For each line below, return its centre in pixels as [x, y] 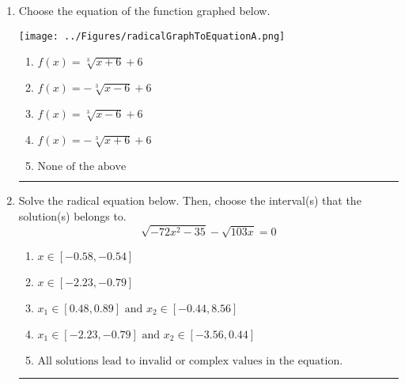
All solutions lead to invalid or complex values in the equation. [190, 362]
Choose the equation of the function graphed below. [144, 10]
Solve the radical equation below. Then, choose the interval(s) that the [190, 200]
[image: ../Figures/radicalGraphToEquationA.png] [152, 36]
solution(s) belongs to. [72, 215]
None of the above [82, 167]
